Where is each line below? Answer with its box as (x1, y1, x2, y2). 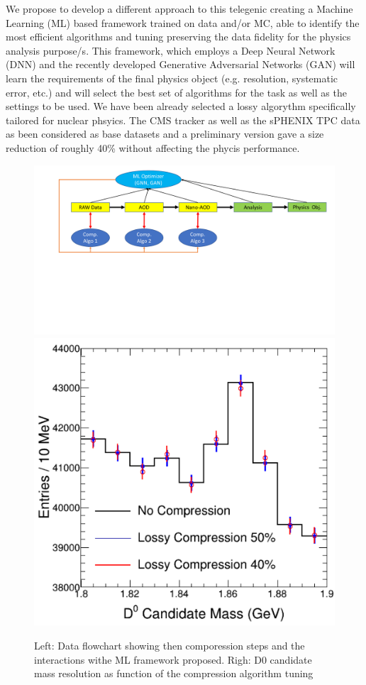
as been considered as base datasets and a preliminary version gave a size (6, 126, 324, 141)
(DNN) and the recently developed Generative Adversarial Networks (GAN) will (6, 57, 355, 72)
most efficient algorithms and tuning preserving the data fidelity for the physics (6, 29, 351, 44)
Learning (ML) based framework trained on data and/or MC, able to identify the (6, 15, 360, 30)
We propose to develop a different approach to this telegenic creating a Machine (6, 1, 353, 16)
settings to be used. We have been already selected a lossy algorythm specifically (6, 99, 356, 114)
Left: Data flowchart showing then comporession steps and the (34, 638, 305, 652)
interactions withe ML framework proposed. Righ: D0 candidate (34, 652, 312, 667)
